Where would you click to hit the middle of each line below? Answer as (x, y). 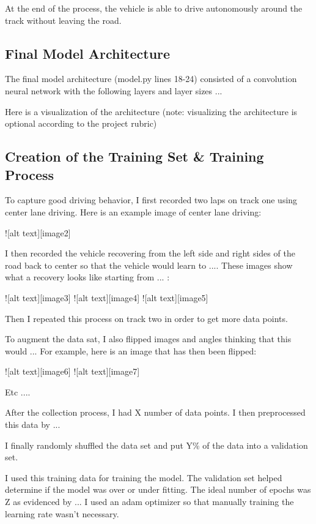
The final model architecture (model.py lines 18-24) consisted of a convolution (151, 79)
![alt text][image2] (38, 232)
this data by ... (33, 425)
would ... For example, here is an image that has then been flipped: (131, 350)
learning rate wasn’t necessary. (62, 513)
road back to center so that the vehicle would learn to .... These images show (149, 265)
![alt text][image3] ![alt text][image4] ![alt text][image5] (107, 297)
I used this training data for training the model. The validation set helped (144, 477)
